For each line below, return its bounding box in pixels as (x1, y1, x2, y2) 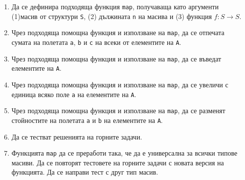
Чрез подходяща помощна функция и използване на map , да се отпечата (11, 27, 225, 38)
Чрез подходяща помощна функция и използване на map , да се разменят (11, 105, 225, 116)
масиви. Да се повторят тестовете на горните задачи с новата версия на (11, 157, 224, 167)
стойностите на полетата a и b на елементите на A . (11, 115, 163, 125)
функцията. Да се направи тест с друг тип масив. (11, 167, 158, 177)
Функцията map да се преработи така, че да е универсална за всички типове (11, 148, 238, 158)
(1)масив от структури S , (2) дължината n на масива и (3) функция (11, 11, 212, 21)
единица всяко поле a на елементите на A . (11, 89, 137, 99)
